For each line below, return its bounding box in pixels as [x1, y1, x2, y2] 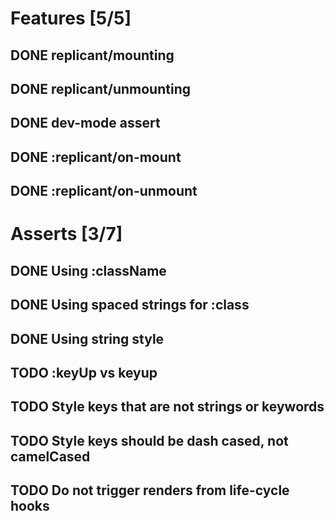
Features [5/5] [10, 7, 132, 30]
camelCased [10, 448, 91, 465]
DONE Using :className [10, 262, 167, 279]
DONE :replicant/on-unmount [10, 183, 198, 200]
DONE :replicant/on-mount [10, 148, 182, 166]
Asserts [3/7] [10, 223, 123, 246]
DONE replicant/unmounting [10, 80, 191, 97]
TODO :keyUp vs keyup [10, 364, 158, 381]
